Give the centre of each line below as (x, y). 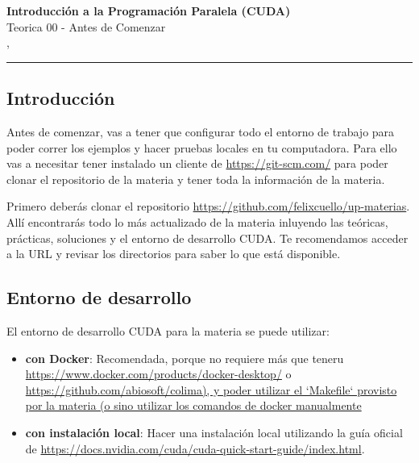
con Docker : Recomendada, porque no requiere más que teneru (185, 358)
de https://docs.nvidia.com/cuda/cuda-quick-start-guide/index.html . (195, 448)
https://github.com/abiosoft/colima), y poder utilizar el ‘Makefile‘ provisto (211, 389)
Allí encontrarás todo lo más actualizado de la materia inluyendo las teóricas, (197, 221)
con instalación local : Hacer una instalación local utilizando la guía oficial (214, 432)
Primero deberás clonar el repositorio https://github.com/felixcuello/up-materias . (208, 206)
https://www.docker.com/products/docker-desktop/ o (158, 374)
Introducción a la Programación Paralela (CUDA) (149, 10)
